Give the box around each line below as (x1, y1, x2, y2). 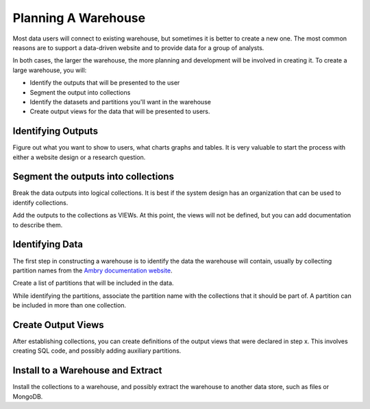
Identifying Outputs (12, 126, 99, 137)
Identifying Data (12, 239, 84, 250)
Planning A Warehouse (12, 10, 146, 25)
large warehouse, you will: (12, 66, 87, 74)
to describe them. (12, 220, 63, 229)
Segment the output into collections (29, 88, 131, 96)
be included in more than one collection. (12, 301, 127, 309)
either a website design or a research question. (12, 153, 146, 161)
